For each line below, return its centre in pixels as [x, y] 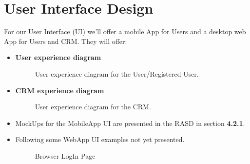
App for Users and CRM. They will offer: [66, 41]
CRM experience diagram [60, 90]
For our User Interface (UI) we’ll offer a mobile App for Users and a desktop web [125, 31]
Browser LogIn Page [65, 155]
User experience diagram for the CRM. [93, 107]
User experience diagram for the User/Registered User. [117, 73]
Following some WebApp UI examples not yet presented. [100, 139]
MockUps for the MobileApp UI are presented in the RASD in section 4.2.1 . [130, 123]
